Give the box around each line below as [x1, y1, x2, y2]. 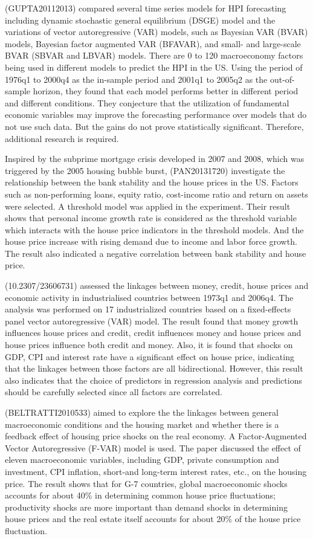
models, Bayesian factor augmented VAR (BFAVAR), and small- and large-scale [5, 37, 301, 50]
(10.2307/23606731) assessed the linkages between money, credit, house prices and [5, 279, 309, 292]
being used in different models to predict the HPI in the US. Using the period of [5, 60, 303, 73]
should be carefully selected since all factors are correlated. [5, 386, 222, 398]
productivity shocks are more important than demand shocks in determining [5, 500, 288, 513]
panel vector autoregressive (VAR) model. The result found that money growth [5, 314, 298, 327]
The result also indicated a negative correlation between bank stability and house [5, 247, 306, 259]
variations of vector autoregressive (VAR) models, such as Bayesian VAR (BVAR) [5, 25, 308, 38]
